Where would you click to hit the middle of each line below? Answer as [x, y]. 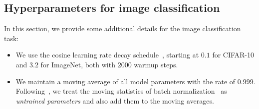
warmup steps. [156, 64]
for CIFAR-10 [233, 55]
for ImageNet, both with [78, 64]
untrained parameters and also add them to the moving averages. [115, 100]
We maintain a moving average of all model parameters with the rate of [126, 81]
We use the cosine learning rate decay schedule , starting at [107, 55]
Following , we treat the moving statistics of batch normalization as [121, 91]
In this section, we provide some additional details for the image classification [123, 28]
